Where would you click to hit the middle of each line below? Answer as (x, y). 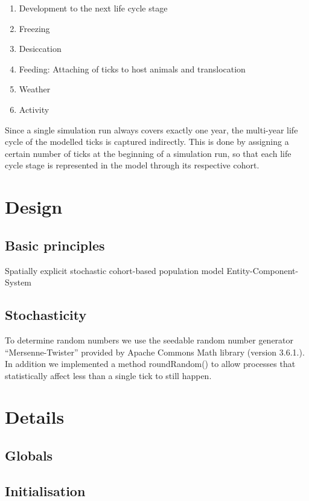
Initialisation (45, 490)
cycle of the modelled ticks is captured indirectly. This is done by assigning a (147, 142)
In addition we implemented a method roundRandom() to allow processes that (150, 364)
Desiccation (40, 49)
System (18, 282)
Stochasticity (46, 315)
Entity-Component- (263, 270)
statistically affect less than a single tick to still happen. (108, 375)
